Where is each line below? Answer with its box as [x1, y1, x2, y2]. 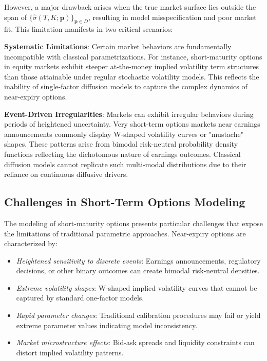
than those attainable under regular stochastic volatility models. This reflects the [4, 71, 259, 82]
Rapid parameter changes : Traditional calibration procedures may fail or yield [16, 310, 261, 320]
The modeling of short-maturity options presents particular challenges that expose [4, 217, 263, 228]
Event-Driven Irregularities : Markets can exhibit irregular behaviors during [4, 108, 254, 119]
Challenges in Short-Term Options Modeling [4, 194, 245, 210]
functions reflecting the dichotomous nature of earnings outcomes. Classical [4, 148, 241, 159]
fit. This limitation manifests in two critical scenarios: [4, 24, 173, 34]
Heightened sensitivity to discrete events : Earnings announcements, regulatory [16, 255, 261, 266]
